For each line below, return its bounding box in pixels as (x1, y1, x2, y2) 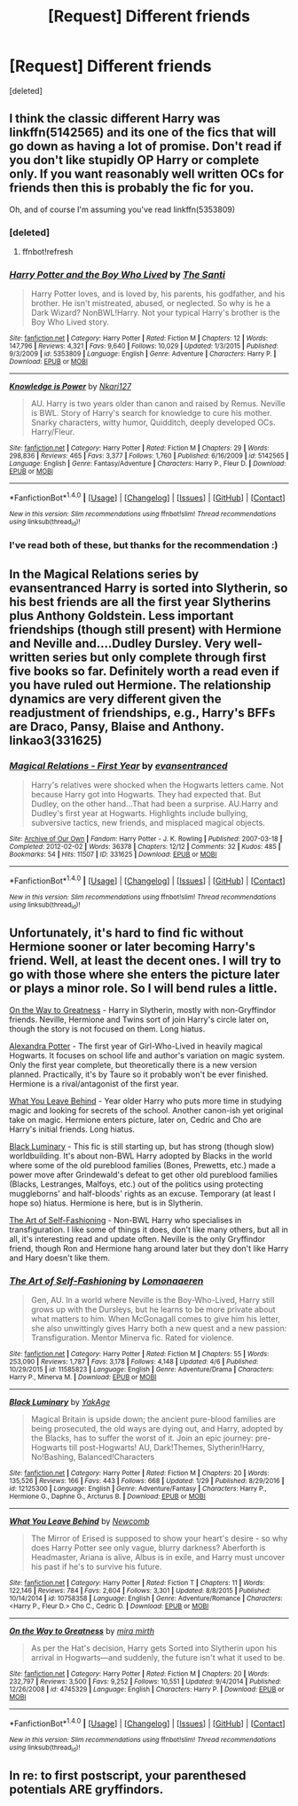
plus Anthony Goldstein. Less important (9, 608, 234, 623)
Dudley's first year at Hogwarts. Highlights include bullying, (30, 807, 248, 818)
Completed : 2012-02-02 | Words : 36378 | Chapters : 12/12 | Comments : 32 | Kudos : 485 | (9, 842, 281, 851)
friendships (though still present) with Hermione (9, 622, 282, 637)
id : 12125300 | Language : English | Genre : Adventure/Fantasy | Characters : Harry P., (9, 1484, 268, 1494)
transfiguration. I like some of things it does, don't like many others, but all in (9, 1224, 288, 1235)
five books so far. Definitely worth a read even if (9, 664, 279, 679)
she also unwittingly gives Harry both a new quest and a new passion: (30, 1323, 287, 1334)
